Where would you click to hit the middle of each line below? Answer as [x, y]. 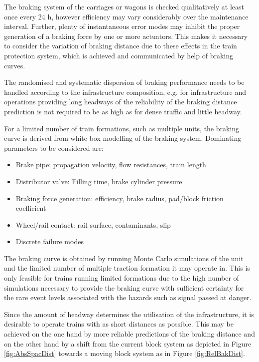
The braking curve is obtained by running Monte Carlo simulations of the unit [124, 258]
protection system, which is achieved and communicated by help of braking [119, 55]
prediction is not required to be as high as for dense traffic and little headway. [123, 111]
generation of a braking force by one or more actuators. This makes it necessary [126, 36]
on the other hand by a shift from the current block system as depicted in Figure [128, 343]
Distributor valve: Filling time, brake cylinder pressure [99, 181]
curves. [15, 65]
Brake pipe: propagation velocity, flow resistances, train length [111, 165]
